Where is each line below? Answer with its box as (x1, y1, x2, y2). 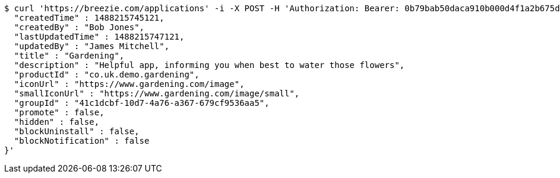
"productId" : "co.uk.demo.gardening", (14, 70, 200, 79)
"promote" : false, (14, 108, 105, 117)
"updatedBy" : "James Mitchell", (14, 41, 170, 51)
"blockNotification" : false (14, 136, 150, 145)
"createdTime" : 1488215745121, (14, 13, 164, 22)
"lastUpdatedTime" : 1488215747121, (14, 32, 185, 41)
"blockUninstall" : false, (14, 127, 140, 136)
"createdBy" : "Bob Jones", (14, 22, 145, 32)
